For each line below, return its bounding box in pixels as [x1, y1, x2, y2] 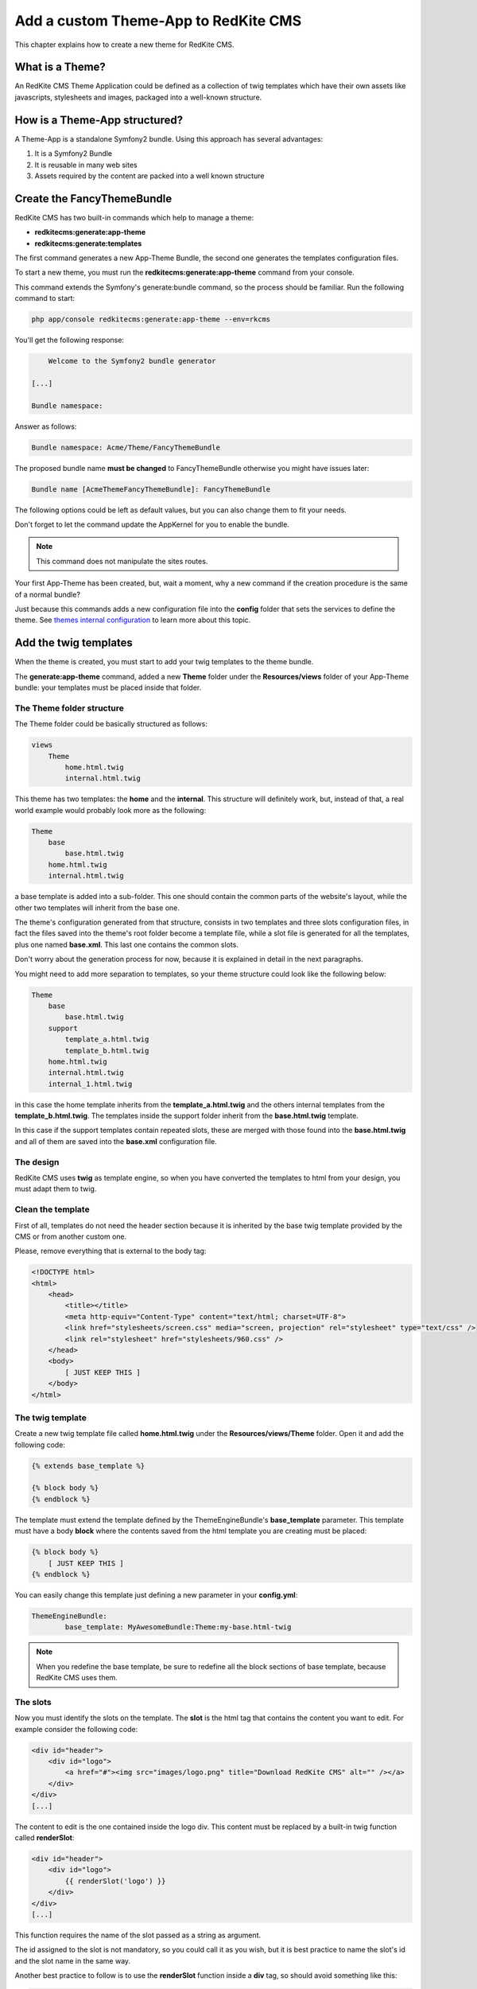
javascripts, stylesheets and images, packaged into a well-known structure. [14, 92, 262, 102]
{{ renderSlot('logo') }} [64, 1876, 166, 1886]
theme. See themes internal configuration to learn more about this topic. [14, 615, 251, 625]
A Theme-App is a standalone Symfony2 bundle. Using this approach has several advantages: [14, 134, 324, 143]
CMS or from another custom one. [14, 1232, 127, 1241]
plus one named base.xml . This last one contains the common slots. [14, 940, 238, 949]
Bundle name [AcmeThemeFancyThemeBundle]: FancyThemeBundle [31, 485, 271, 493]
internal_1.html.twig [48, 1079, 133, 1088]
